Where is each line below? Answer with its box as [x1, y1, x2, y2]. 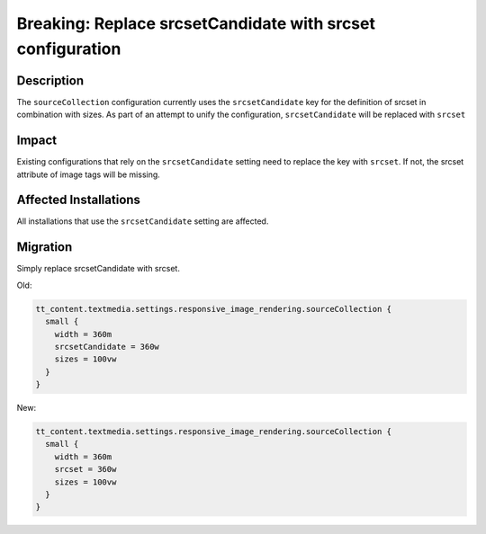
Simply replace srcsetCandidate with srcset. [16, 263, 180, 274]
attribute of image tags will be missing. [16, 169, 161, 180]
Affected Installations [16, 192, 141, 208]
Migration [16, 239, 73, 255]
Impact [16, 133, 58, 148]
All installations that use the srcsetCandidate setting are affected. [16, 216, 269, 227]
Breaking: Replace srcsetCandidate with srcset [16, 13, 375, 33]
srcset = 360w [54, 464, 117, 475]
